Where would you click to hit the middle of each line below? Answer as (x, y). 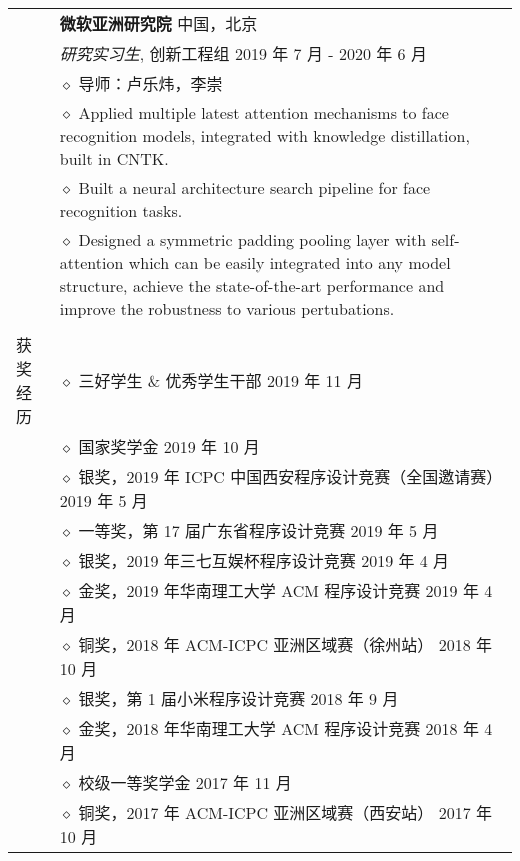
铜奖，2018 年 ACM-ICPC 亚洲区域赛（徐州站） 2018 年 (285, 644)
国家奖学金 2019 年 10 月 (169, 446)
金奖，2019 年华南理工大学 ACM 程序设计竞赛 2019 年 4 (285, 590)
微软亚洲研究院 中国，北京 (158, 23)
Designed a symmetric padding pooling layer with (252, 239)
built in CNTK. (114, 158)
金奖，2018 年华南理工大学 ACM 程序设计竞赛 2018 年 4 (285, 728)
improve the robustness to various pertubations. (227, 308)
